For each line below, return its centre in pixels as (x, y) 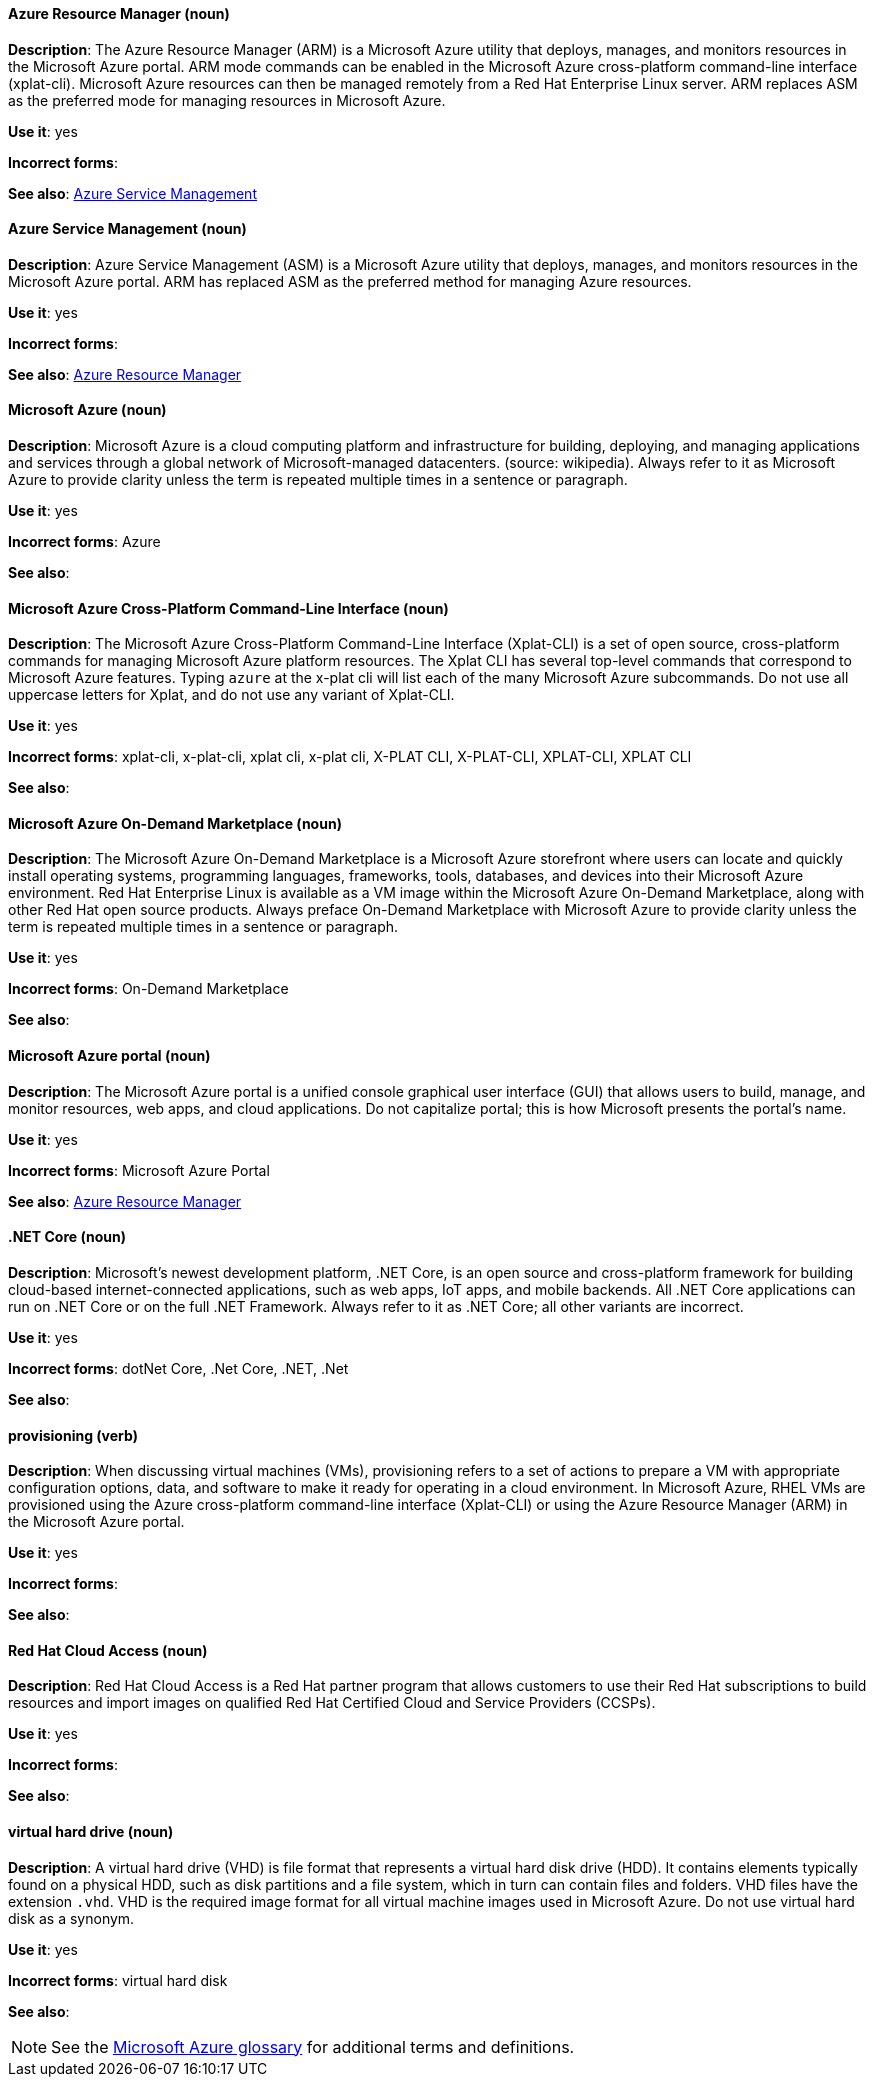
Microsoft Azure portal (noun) (109, 1056)
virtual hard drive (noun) (91, 1831)
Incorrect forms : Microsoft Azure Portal (139, 1170)
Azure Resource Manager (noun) (119, 13)
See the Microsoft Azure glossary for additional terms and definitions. (313, 2046)
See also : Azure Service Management (132, 193)
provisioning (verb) (73, 1435)
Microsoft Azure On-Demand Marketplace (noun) (175, 823)
